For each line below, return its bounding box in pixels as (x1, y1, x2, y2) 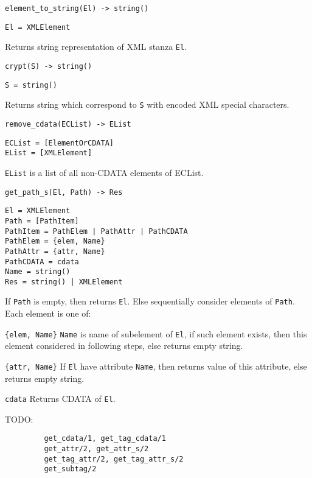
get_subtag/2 (44, 465, 97, 474)
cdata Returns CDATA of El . (5, 392, 116, 405)
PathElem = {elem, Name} (5, 237, 105, 246)
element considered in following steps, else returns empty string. (5, 339, 243, 352)
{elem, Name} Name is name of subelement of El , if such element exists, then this (5, 327, 307, 340)
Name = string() (5, 267, 71, 276)
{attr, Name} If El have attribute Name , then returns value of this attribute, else (5, 359, 307, 372)
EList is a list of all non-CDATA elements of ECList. (5, 166, 204, 178)
